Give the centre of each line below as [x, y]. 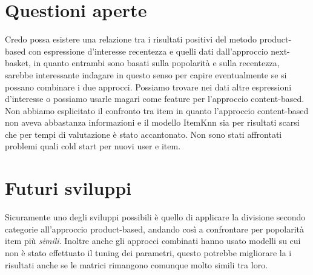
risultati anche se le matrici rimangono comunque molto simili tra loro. [137, 264]
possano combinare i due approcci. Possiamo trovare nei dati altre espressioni [148, 87]
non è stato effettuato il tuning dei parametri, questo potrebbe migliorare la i [148, 252]
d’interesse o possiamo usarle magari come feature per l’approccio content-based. [155, 99]
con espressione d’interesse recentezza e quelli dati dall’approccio [148, 51]
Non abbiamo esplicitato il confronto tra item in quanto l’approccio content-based [157, 110]
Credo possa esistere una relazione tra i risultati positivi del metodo [131, 39]
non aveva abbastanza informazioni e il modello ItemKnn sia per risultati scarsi [152, 122]
